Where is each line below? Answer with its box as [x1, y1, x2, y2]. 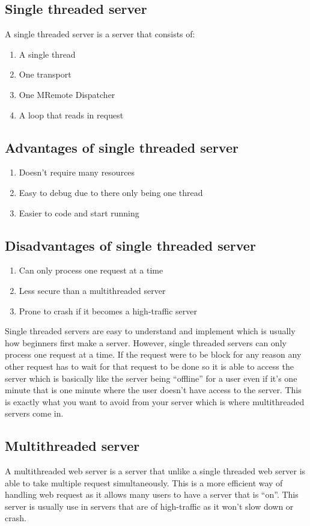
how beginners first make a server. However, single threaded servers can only [5, 336, 287, 349]
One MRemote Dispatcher [19, 88, 115, 100]
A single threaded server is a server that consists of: [5, 28, 195, 40]
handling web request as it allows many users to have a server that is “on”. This [5, 488, 299, 501]
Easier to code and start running [19, 206, 139, 219]
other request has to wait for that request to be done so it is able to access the [5, 359, 294, 372]
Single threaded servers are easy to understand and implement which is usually [5, 325, 296, 337]
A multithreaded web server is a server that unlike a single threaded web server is [5, 465, 306, 477]
